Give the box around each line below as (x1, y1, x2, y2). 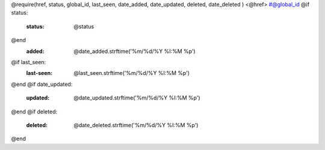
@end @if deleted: (11, 108, 57, 115)
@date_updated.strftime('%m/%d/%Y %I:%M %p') (73, 94, 201, 101)
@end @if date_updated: (11, 80, 73, 88)
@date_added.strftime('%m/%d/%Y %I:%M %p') (73, 47, 196, 55)
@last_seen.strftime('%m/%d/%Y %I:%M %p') (73, 70, 190, 77)
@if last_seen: (11, 58, 46, 65)
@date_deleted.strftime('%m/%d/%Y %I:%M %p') (73, 121, 199, 128)
